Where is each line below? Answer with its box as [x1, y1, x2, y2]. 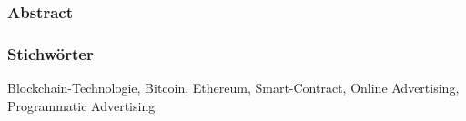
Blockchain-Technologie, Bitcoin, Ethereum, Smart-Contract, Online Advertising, [7, 78, 460, 97]
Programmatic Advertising [7, 96, 156, 115]
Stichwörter [7, 42, 94, 65]
